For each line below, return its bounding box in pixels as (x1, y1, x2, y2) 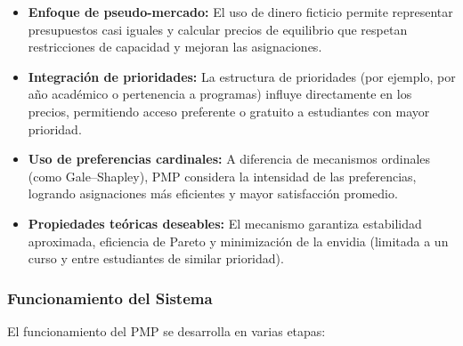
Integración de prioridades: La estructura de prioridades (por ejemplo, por (28, 67, 456, 85)
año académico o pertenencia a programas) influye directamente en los (28, 84, 412, 103)
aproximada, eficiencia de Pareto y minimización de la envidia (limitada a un (28, 231, 449, 250)
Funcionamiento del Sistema (7, 286, 213, 309)
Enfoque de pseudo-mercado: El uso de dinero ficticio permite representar (28, 3, 453, 20)
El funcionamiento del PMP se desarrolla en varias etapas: (7, 321, 326, 340)
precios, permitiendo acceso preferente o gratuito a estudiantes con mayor (28, 101, 430, 120)
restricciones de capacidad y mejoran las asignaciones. (28, 37, 322, 56)
